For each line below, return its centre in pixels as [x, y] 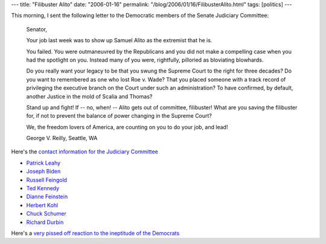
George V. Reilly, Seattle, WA [62, 138]
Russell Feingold [47, 180]
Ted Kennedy [43, 188]
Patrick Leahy [43, 162]
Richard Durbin [45, 222]
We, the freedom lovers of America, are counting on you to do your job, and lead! [127, 127]
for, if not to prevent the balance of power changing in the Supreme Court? [119, 116]
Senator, [37, 29]
